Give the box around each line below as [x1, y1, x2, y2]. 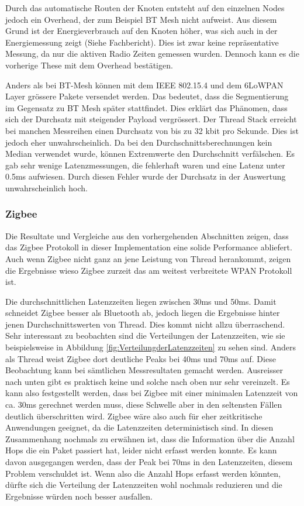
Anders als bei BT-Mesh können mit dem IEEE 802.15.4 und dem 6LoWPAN [5, 78, 284, 91]
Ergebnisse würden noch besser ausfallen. [5, 490, 153, 502]
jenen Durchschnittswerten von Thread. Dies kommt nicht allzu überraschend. [5, 318, 285, 330]
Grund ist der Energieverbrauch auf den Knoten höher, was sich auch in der [5, 25, 278, 37]
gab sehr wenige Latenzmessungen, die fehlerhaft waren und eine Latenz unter [5, 159, 285, 171]
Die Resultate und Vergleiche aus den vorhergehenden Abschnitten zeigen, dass [5, 229, 289, 242]
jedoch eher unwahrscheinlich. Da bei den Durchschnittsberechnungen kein [5, 136, 272, 148]
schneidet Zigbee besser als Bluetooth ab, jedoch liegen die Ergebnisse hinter [5, 307, 280, 319]
